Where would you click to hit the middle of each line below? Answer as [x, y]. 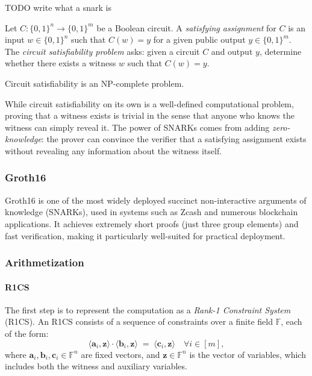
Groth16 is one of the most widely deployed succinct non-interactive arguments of [156, 200]
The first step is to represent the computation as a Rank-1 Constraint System [148, 309]
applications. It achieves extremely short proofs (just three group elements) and [152, 223]
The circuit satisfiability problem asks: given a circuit [102, 51]
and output [232, 51]
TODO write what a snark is [58, 7]
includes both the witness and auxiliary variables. [96, 366]
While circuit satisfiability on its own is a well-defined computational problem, [149, 103]
